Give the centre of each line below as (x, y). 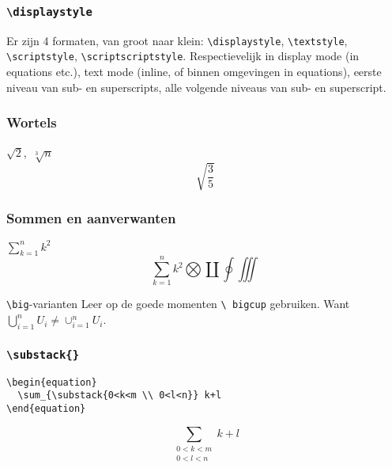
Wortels (32, 122)
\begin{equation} (52, 382)
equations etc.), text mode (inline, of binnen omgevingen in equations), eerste (194, 72)
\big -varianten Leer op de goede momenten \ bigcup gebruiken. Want (178, 304)
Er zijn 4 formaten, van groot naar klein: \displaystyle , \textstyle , (177, 40)
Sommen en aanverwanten (91, 217)
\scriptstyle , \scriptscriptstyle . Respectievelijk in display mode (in (183, 56)
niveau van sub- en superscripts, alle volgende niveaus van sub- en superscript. (196, 87)
